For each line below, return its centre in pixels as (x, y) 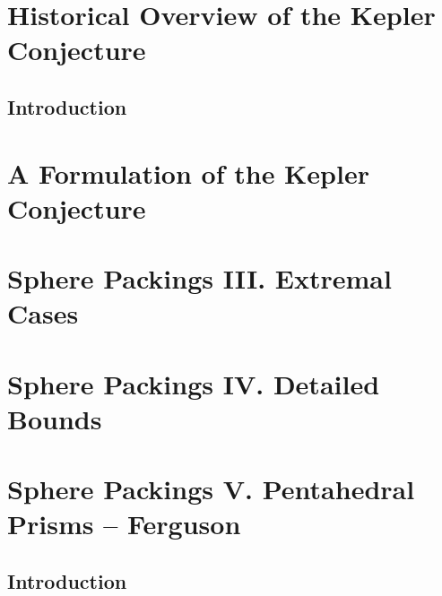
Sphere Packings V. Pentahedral (211, 489)
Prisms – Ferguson (124, 524)
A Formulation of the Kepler (188, 173)
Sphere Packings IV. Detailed (194, 383)
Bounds (55, 418)
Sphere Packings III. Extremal (199, 278)
